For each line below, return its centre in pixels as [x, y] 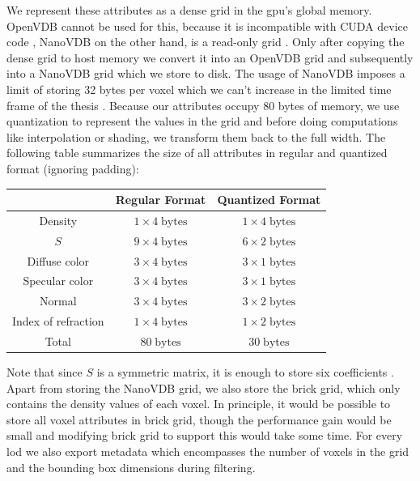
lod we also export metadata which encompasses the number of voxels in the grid [208, 451]
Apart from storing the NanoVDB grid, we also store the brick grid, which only [204, 387]
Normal [58, 301]
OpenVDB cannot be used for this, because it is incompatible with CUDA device [207, 26]
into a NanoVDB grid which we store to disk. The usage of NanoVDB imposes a [206, 73]
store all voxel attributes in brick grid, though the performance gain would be [199, 419]
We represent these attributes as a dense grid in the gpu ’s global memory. [189, 10]
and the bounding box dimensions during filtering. [131, 467]
